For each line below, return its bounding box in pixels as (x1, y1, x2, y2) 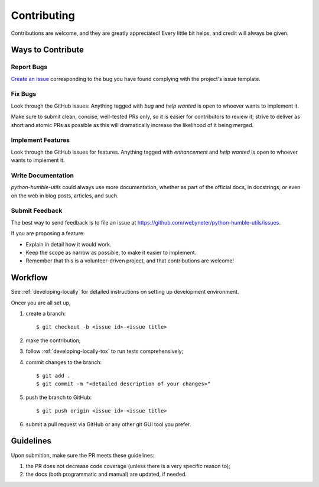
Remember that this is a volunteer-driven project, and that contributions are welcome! (25, 257, 235, 264)
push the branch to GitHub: (25, 394, 92, 401)
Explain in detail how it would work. (25, 241, 112, 248)
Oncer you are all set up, (11, 299, 71, 306)
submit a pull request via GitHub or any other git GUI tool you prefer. (25, 420, 191, 428)
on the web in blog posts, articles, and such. (11, 192, 119, 199)
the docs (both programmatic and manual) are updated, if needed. (25, 470, 187, 478)
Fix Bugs (11, 90, 37, 98)
